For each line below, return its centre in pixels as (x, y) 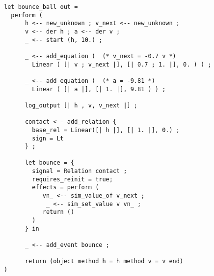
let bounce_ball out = (41, 7)
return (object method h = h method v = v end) (104, 261)
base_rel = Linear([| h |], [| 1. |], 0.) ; (106, 130)
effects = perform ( (66, 188)
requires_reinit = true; (72, 179)
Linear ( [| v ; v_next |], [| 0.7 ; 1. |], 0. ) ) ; (122, 64)
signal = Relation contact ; (80, 171)
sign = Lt (48, 138)
